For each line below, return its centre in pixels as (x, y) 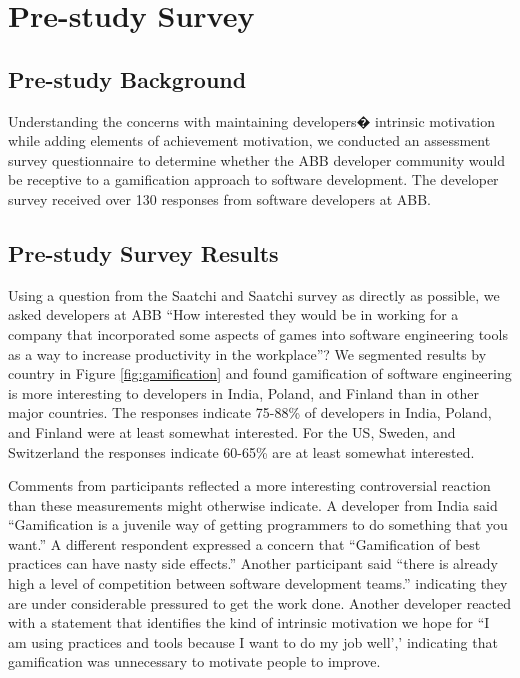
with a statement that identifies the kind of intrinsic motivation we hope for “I (249, 622)
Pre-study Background (127, 78)
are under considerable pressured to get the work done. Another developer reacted (260, 602)
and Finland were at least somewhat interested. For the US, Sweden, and (232, 431)
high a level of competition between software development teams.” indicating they (258, 583)
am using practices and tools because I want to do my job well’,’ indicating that (253, 641)
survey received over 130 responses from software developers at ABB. (219, 198)
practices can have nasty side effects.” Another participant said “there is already (253, 563)
